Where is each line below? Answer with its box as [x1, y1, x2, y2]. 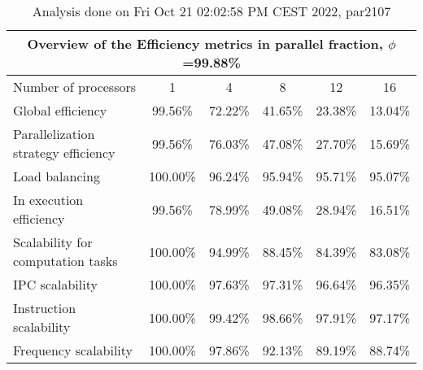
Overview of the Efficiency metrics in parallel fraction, [27, 34, 383, 53]
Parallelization [13, 124, 95, 143]
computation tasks [13, 251, 118, 270]
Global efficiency [13, 101, 107, 120]
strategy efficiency [13, 143, 116, 162]
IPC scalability [13, 275, 98, 294]
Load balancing [13, 167, 100, 185]
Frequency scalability [13, 341, 133, 359]
